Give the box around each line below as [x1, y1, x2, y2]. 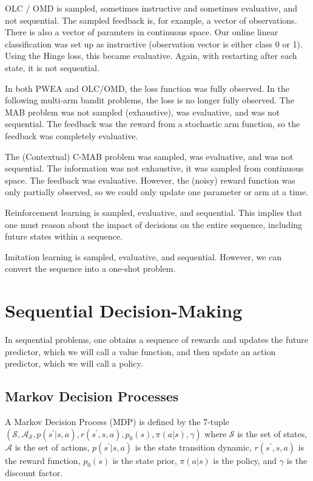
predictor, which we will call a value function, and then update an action [5, 345, 276, 358]
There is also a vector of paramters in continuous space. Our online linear [5, 26, 278, 38]
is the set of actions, [15, 440, 90, 453]
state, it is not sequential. [5, 61, 99, 74]
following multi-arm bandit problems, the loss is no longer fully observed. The [5, 94, 294, 106]
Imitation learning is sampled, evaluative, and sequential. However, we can [5, 250, 282, 263]
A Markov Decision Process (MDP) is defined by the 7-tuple [5, 415, 229, 427]
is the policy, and [213, 454, 277, 466]
